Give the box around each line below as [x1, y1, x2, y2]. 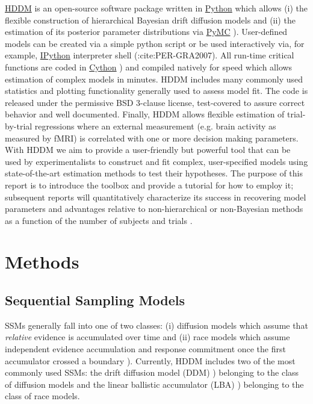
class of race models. [5, 390, 80, 402]
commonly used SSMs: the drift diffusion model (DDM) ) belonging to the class [5, 366, 299, 379]
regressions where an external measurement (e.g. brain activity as [34, 119, 276, 132]
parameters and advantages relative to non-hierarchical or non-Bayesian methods [5, 202, 303, 215]
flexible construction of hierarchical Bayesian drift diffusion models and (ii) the [5, 13, 296, 26]
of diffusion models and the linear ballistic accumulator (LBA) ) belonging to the [5, 378, 304, 390]
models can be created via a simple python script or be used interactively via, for [5, 37, 305, 49]
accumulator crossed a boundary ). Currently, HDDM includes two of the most [5, 354, 296, 367]
